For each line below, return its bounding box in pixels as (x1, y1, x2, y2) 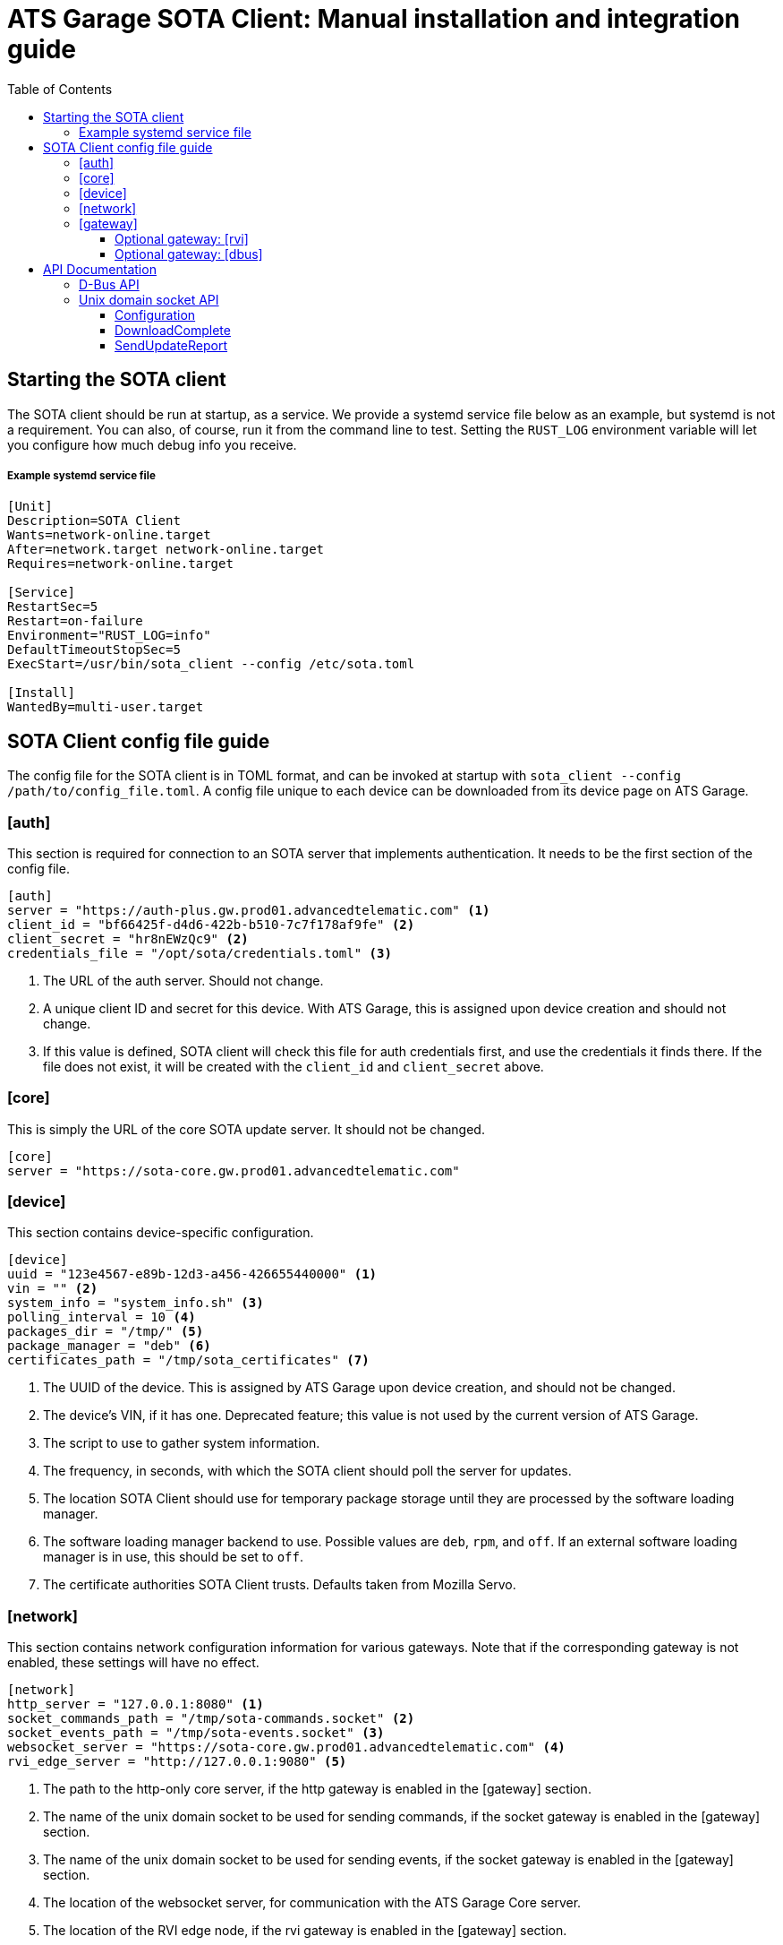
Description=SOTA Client (7, 513, 181, 529)
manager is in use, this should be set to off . (43, 1549, 304, 1565)
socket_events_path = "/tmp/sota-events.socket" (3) (7, 1726, 385, 1741)
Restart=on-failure (7, 614, 143, 629)
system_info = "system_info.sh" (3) (7, 1295, 264, 1311)
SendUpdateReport (115, 337, 228, 353)
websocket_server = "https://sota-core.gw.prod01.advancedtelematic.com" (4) (7, 1740, 566, 1755)
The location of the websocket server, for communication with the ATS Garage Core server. (43, 1895, 582, 1911)
